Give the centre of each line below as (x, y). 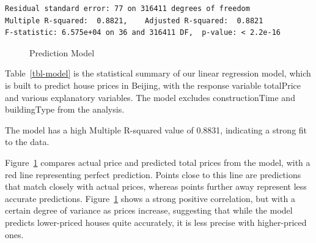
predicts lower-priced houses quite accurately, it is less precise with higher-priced (156, 222)
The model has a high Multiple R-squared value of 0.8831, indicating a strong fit (156, 129)
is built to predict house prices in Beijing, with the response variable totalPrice (153, 85)
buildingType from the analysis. (65, 109)
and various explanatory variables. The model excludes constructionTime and (150, 97)
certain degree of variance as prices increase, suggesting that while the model (149, 210)
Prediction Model (62, 52)
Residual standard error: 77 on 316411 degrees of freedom (127, 9)
